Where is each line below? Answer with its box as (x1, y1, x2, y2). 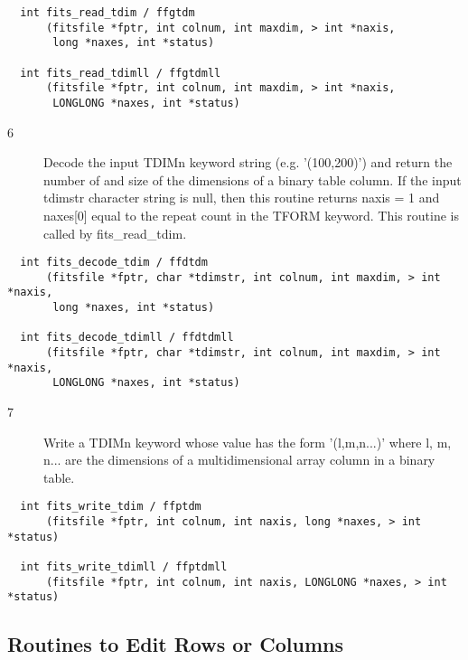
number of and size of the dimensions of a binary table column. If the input (43, 170, 462, 189)
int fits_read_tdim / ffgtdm (20, 6, 195, 19)
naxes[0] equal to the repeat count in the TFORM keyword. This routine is (43, 205, 460, 224)
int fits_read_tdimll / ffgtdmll (20, 66, 221, 80)
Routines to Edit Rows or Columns (7, 630, 344, 658)
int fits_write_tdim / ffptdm (20, 500, 201, 514)
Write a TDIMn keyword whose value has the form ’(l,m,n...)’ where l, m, (43, 432, 452, 451)
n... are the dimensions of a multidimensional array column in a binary (43, 450, 435, 469)
